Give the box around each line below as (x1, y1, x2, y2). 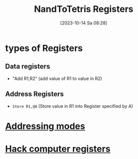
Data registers (5, 62, 50, 71)
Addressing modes (5, 120, 86, 132)
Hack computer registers (5, 143, 111, 155)
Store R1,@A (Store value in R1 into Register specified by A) (12, 103, 134, 109)
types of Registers (5, 42, 83, 54)
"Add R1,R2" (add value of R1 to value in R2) (12, 76, 102, 81)
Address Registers (5, 90, 64, 98)
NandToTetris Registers (34, 3, 134, 15)
